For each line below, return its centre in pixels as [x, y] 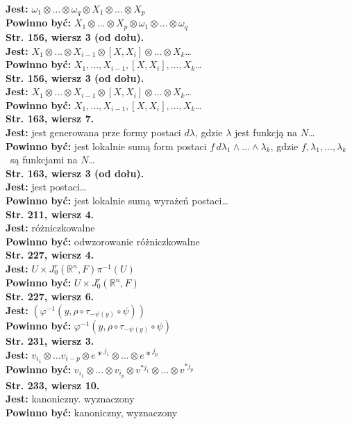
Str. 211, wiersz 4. [50, 214]
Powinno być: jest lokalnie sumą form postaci [106, 146]
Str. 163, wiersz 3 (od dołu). [75, 173]
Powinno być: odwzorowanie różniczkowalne [103, 241]
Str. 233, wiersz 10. [53, 385]
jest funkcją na [266, 132]
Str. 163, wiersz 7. [50, 119]
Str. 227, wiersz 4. [50, 255]
